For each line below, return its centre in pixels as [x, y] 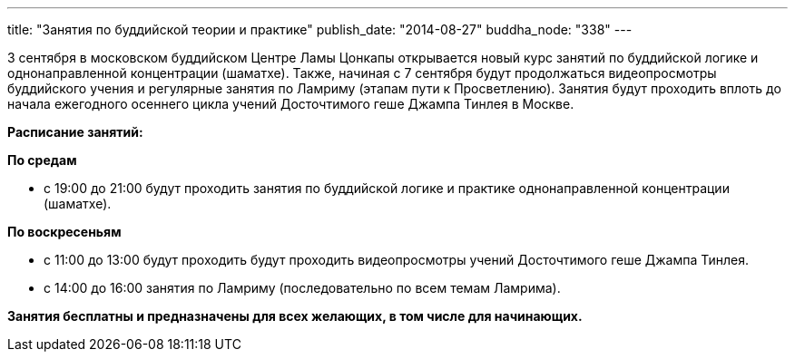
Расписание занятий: [75, 132]
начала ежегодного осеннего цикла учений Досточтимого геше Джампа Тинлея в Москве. [291, 104]
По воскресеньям [64, 232]
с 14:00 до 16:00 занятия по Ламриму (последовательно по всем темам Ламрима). [302, 288]
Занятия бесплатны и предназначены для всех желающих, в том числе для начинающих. [295, 316]
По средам [42, 160]
